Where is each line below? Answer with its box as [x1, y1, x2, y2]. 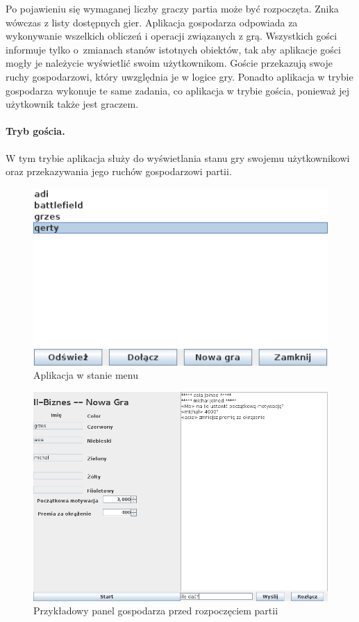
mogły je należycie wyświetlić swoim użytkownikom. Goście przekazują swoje [6, 56, 333, 70]
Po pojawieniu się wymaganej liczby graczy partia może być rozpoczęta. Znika [6, 1, 339, 15]
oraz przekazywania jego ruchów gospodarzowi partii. [6, 164, 232, 179]
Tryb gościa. [6, 124, 65, 138]
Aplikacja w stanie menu [33, 368, 138, 382]
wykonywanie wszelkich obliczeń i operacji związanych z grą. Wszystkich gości [6, 28, 337, 43]
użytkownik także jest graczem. [6, 97, 139, 111]
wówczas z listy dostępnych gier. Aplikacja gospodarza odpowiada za [6, 15, 298, 29]
